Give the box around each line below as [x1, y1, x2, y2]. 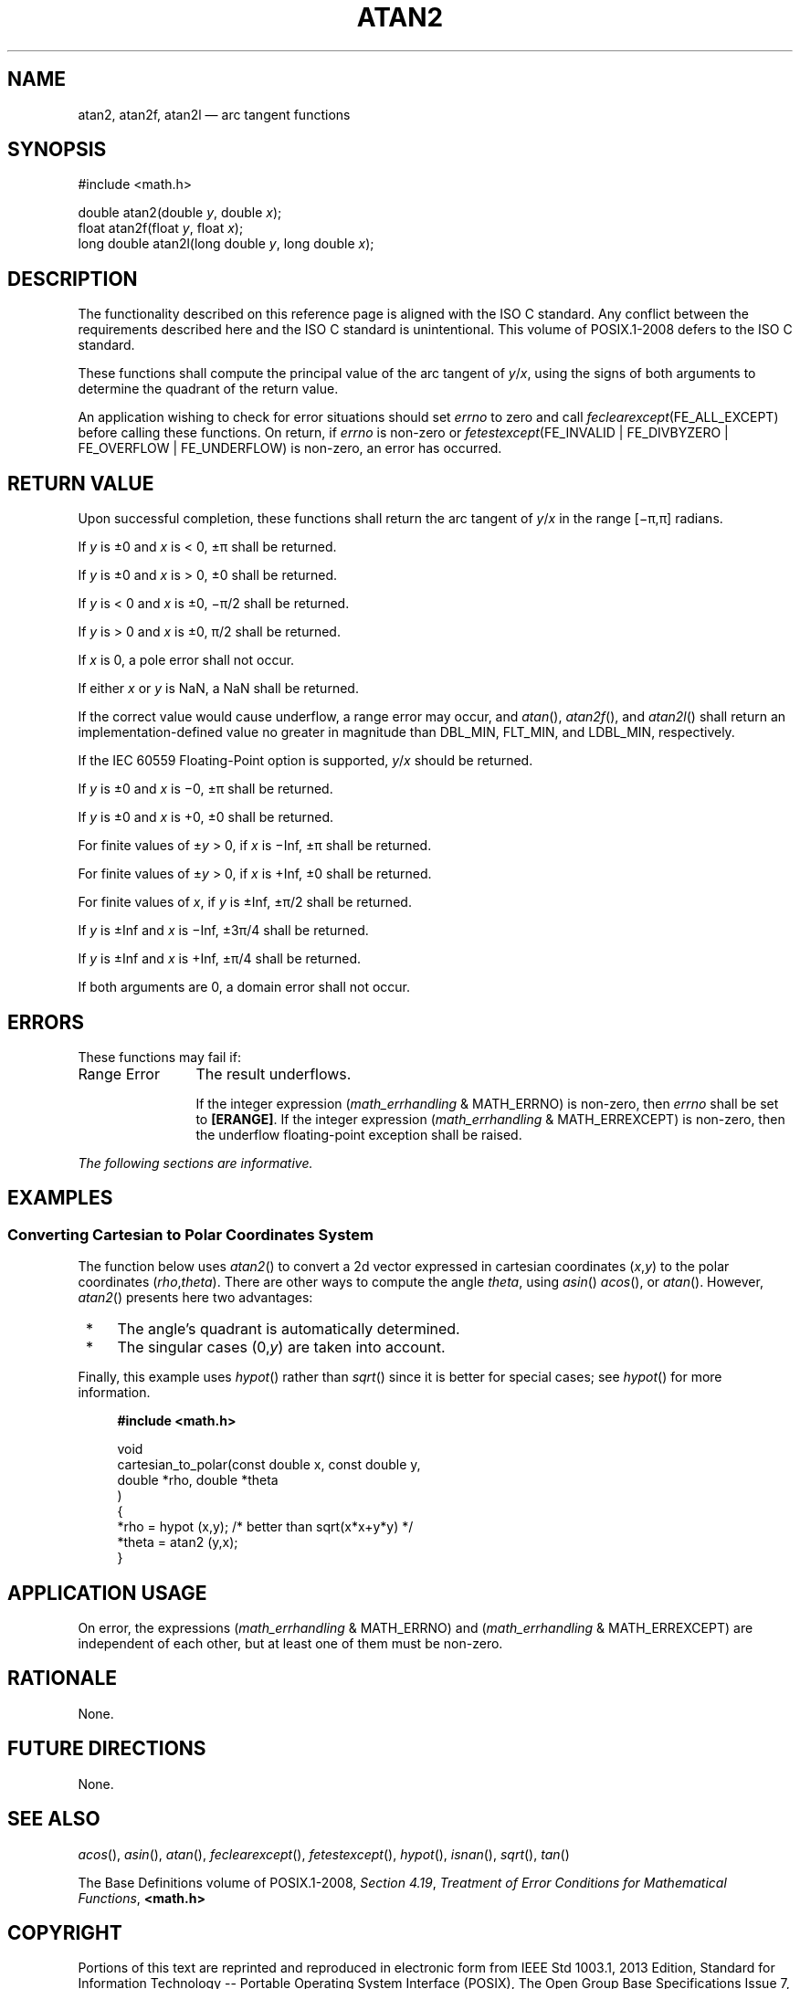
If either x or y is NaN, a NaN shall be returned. [78, 680, 359, 697]
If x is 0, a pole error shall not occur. [78, 652, 295, 668]
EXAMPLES [7, 1186, 113, 1210]
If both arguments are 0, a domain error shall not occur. [78, 979, 411, 995]
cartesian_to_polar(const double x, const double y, [117, 1457, 421, 1473]
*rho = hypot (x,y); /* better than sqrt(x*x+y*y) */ [117, 1519, 414, 1535]
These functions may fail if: [78, 1048, 241, 1065]
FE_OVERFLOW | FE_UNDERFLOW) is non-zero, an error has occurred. [78, 440, 502, 457]
